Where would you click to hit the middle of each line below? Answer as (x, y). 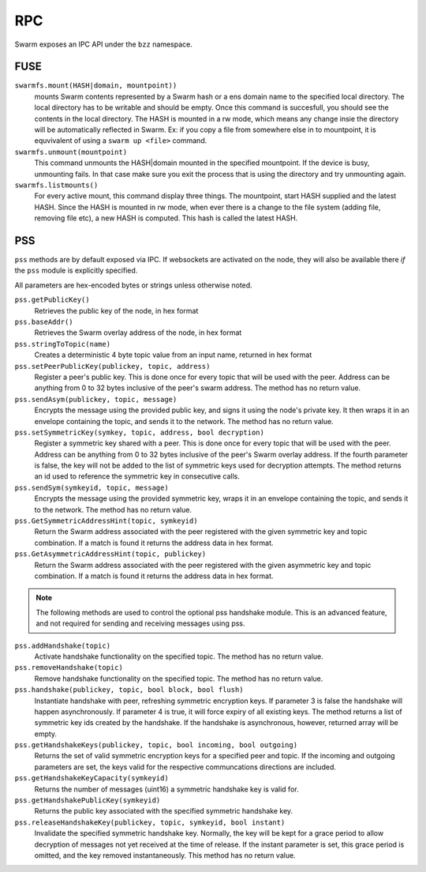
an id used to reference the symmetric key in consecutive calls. (137, 476)
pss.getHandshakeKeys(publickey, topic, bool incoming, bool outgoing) (156, 745)
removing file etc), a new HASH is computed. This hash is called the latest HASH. (166, 218)
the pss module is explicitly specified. (76, 271)
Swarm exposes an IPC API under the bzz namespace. (103, 44)
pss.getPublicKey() (52, 300)
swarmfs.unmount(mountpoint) (71, 152)
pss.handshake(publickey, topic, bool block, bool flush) (129, 690)
